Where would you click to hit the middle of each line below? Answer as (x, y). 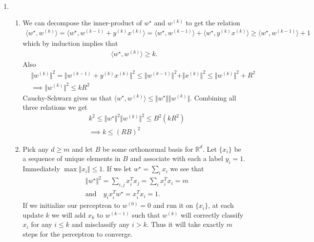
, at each (221, 205)
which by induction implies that (70, 43)
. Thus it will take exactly (186, 224)
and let (83, 149)
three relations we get (55, 107)
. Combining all (213, 97)
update (33, 214)
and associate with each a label (177, 158)
